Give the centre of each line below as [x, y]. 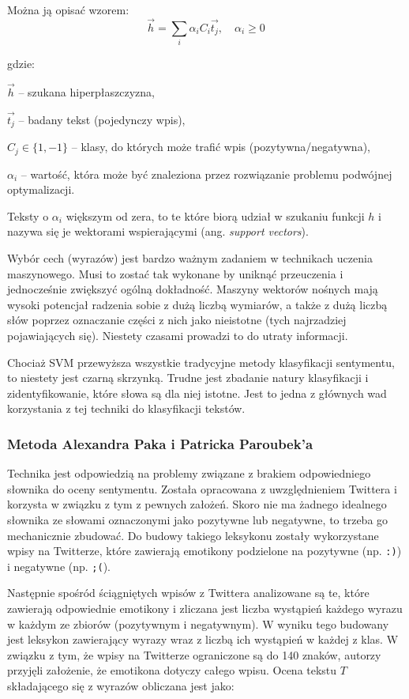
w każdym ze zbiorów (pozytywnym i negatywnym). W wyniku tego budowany [198, 623]
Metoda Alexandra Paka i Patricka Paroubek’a [160, 443]
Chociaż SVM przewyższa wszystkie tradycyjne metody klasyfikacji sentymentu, [201, 362]
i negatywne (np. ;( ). [59, 566]
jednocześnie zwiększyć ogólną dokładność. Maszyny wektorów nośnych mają [193, 289]
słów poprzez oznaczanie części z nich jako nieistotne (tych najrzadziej [177, 320]
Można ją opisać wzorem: [68, 9]
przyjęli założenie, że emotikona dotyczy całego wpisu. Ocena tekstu [172, 670]
